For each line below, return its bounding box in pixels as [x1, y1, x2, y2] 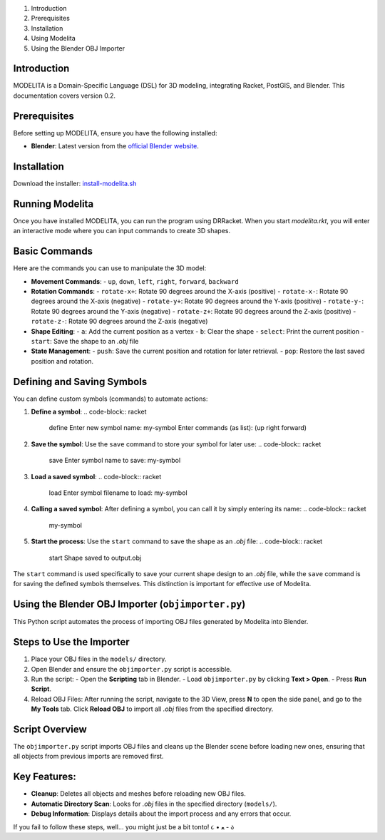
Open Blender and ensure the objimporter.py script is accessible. [31, 665, 232, 673]
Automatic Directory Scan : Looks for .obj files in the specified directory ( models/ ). [31, 799, 277, 808]
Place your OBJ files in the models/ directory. [31, 655, 167, 663]
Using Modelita [31, 34, 76, 43]
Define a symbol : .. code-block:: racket [31, 407, 147, 416]
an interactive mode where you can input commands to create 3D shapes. [13, 227, 231, 235]
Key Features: [13, 771, 76, 783]
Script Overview [13, 723, 87, 735]
